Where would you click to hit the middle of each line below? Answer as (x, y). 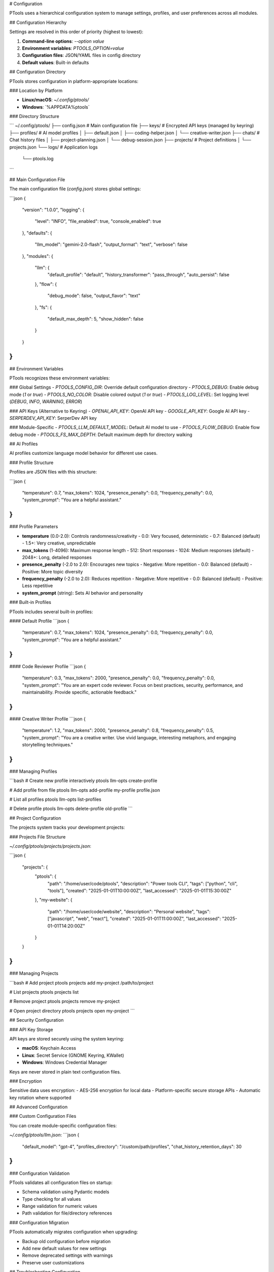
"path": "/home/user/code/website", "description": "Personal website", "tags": (129, 911)
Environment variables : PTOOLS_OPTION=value (73, 48)
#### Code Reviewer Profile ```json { (48, 666)
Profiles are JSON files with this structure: (53, 472)
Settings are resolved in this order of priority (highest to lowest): (76, 32)
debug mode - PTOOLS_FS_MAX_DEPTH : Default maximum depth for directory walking (101, 435)
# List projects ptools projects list (44, 992)
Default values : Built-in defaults (56, 62)
